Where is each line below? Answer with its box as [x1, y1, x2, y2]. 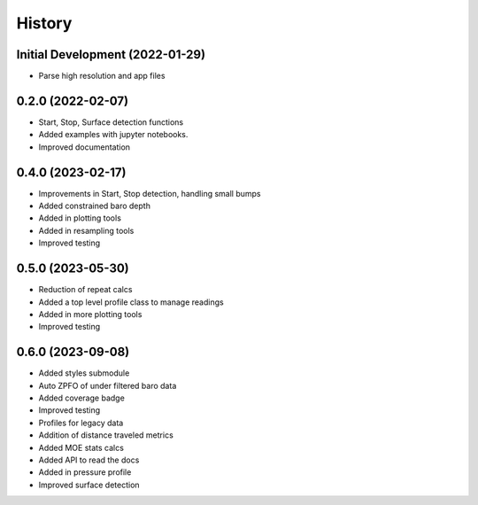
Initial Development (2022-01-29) [16, 47, 206, 62]
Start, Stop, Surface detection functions [38, 116, 184, 128]
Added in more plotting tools [38, 308, 143, 319]
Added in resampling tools [38, 225, 135, 236]
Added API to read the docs [38, 454, 140, 465]
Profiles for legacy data [38, 417, 124, 428]
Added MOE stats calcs [38, 442, 124, 453]
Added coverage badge [38, 392, 126, 403]
